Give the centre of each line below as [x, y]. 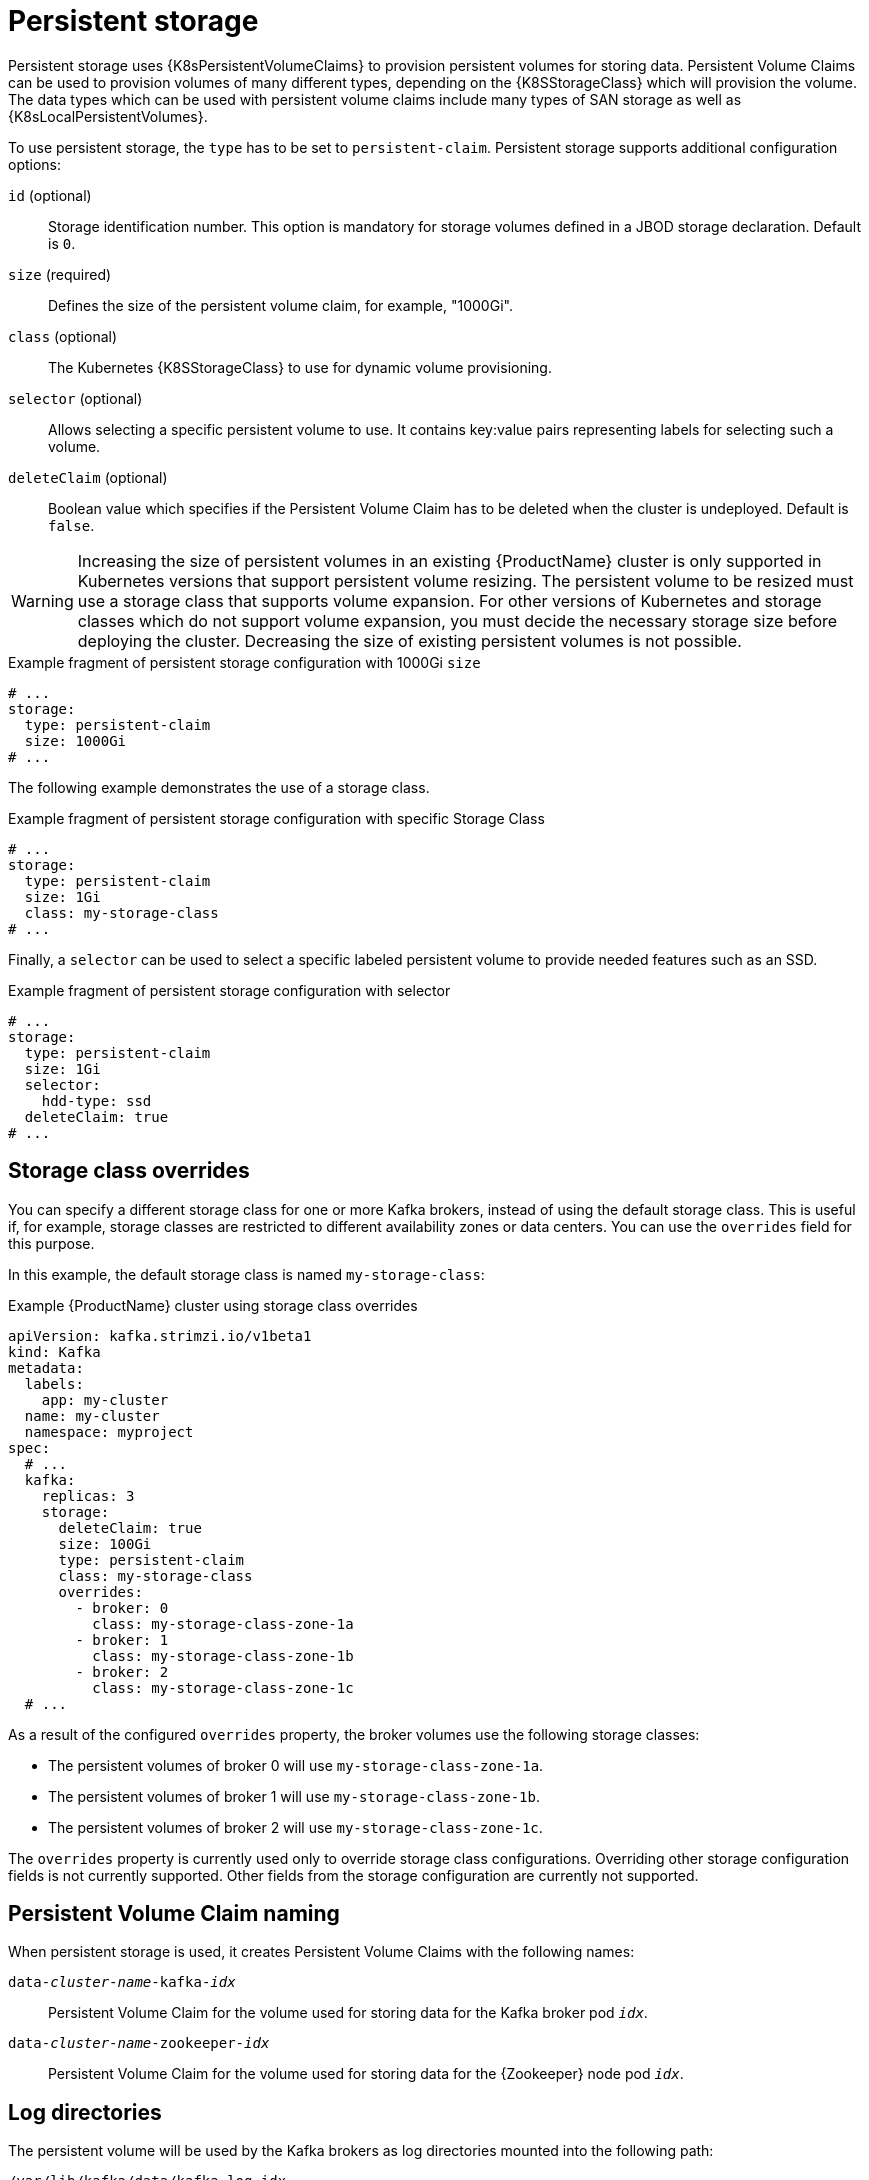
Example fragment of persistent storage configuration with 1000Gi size [244, 662]
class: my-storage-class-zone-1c [223, 1687]
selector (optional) [75, 398]
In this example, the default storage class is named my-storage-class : [246, 1274]
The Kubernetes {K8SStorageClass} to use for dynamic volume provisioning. [300, 367]
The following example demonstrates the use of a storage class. [219, 787]
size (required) [60, 274]
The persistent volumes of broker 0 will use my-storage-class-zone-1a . [296, 1765]
